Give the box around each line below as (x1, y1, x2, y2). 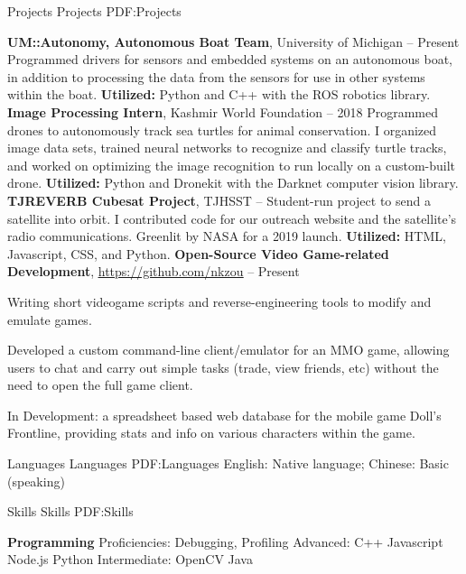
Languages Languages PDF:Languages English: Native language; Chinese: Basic (7, 454, 449, 473)
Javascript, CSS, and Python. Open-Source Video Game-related (7, 244, 389, 263)
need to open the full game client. (7, 375, 193, 394)
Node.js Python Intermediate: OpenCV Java (7, 550, 253, 569)
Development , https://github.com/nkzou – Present (7, 262, 300, 281)
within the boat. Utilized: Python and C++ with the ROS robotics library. (7, 85, 431, 104)
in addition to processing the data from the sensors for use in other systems (7, 67, 425, 86)
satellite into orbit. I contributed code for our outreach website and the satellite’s (7, 208, 457, 227)
